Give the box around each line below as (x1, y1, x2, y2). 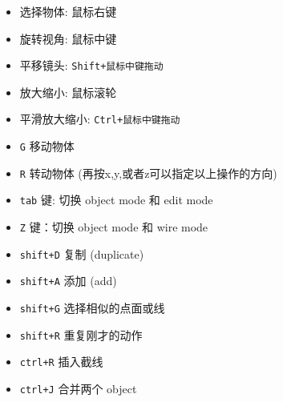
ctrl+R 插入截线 (19, 353, 103, 370)
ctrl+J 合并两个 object (19, 380, 137, 396)
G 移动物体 (19, 138, 75, 155)
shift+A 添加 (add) (19, 272, 117, 289)
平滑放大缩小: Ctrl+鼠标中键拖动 (19, 111, 180, 127)
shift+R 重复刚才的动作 (19, 326, 143, 343)
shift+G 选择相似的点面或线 (19, 299, 165, 316)
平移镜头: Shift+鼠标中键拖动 (19, 57, 164, 74)
